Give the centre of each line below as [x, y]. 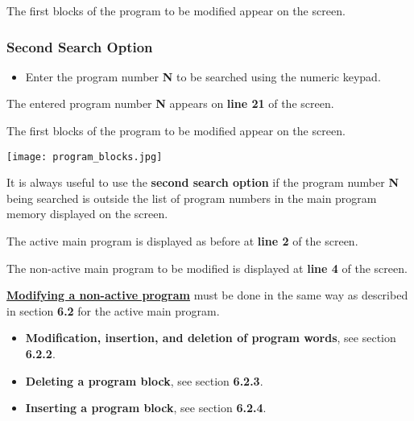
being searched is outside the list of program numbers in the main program [192, 198]
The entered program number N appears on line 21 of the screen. [170, 103]
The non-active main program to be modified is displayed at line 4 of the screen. [207, 268]
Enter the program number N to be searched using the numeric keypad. [203, 76]
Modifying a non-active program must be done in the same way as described [207, 295]
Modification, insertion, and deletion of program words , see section [211, 338]
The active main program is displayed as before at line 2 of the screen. [182, 241]
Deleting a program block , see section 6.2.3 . [144, 380]
